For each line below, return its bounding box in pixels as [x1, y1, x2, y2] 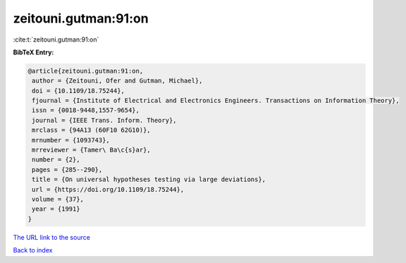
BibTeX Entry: [13, 48, 54, 56]
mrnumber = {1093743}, [32, 136, 111, 144]
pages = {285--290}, [32, 166, 103, 173]
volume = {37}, [32, 195, 85, 203]
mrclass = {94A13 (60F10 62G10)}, [32, 126, 151, 134]
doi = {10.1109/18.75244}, [32, 87, 125, 94]
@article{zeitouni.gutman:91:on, [27, 67, 144, 75]
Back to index [13, 246, 53, 255]
